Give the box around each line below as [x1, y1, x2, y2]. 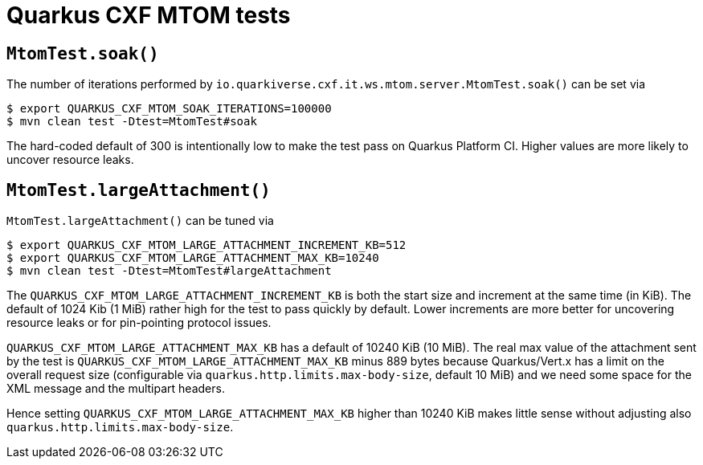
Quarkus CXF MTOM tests [6, 2, 291, 29]
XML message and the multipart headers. [6, 381, 225, 396]
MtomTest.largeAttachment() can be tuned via [6, 214, 274, 228]
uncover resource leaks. [6, 153, 134, 167]
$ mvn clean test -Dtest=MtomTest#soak [6, 115, 257, 128]
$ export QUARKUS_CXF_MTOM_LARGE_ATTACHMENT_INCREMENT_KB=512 [6, 239, 407, 252]
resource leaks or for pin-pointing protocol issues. [6, 316, 272, 330]
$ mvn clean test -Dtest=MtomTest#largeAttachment [6, 264, 332, 278]
